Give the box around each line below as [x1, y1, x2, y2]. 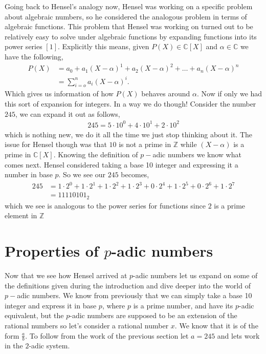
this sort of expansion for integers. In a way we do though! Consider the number [5, 98, 256, 109]
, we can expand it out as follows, [15, 108, 120, 119]
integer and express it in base [5, 300, 97, 310]
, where [102, 300, 125, 310]
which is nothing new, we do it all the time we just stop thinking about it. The [5, 129, 253, 139]
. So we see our [58, 169, 106, 180]
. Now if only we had [196, 88, 262, 99]
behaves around [141, 88, 190, 99]
